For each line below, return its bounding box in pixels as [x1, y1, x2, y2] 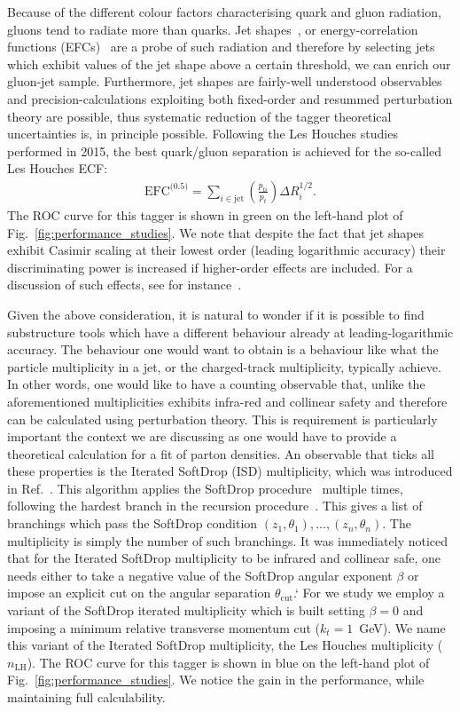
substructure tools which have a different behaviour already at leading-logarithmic [7, 322, 454, 341]
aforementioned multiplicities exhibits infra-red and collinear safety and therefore [7, 392, 448, 410]
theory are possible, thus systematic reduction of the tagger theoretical [7, 107, 392, 125]
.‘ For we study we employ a [293, 583, 445, 602]
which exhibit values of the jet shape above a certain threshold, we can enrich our [7, 54, 451, 73]
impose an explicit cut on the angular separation [7, 583, 271, 602]
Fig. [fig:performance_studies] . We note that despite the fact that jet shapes [7, 223, 425, 241]
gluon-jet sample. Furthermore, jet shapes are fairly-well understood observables [7, 72, 442, 91]
